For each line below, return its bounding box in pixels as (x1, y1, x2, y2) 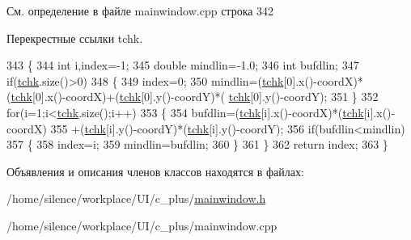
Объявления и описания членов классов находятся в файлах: (6, 162, 304, 179)
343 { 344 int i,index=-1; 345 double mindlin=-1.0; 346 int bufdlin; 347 (6, 57, 359, 74)
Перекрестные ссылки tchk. (6, 29, 143, 46)
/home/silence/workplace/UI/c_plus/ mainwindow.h (6, 190, 266, 207)
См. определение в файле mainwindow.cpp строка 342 (6, 2, 274, 19)
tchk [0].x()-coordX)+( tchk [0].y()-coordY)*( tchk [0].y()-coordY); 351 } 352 (11, 88, 379, 105)
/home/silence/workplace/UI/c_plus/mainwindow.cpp (6, 217, 278, 234)
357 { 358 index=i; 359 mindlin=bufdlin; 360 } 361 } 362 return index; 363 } (6, 136, 388, 153)
